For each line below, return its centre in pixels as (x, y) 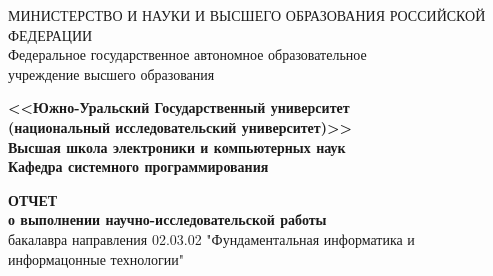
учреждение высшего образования (111, 73)
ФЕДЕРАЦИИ (50, 34)
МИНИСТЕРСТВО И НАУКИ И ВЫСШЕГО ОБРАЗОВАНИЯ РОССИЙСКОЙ (247, 15)
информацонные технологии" (96, 258)
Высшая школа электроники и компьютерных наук (177, 146)
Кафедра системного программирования (138, 166)
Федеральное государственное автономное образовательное (187, 54)
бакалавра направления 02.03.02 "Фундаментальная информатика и (211, 238)
